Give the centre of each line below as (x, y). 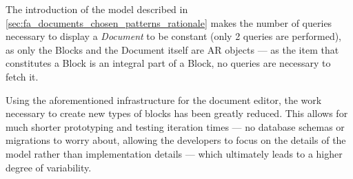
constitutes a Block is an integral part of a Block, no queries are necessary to (168, 63)
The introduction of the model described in (97, 9)
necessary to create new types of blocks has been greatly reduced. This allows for (177, 113)
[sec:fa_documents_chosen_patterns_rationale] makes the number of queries (169, 22)
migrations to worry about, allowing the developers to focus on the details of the (176, 140)
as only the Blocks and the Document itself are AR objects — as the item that (172, 49)
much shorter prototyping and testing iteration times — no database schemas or (175, 126)
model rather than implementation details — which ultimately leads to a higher (174, 153)
